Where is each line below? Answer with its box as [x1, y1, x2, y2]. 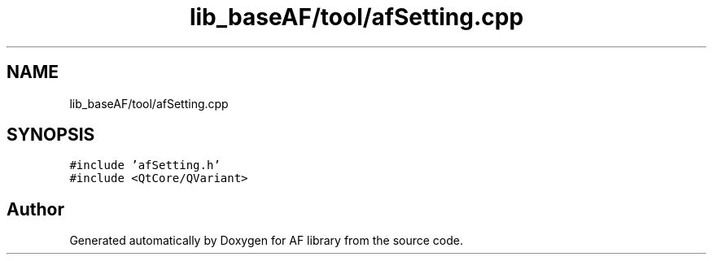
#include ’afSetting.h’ [69, 159, 221, 172]
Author [7, 198, 64, 220]
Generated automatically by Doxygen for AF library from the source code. [69, 233, 464, 248]
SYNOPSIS [7, 124, 95, 146]
